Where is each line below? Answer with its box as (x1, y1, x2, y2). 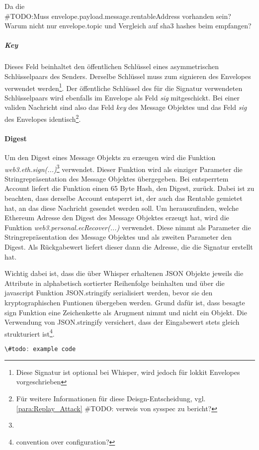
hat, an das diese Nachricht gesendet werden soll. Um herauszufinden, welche (4, 202, 239, 213)
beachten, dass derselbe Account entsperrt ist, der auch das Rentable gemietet (4, 193, 243, 203)
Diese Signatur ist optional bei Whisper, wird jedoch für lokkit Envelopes (16, 366, 240, 377)
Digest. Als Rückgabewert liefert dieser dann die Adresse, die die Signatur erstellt (4, 242, 253, 252)
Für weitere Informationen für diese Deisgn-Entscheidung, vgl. (16, 393, 206, 404)
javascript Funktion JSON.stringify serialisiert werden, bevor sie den (4, 287, 213, 298)
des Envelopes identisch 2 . (4, 112, 81, 124)
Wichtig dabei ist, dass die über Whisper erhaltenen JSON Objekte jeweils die (4, 268, 244, 278)
